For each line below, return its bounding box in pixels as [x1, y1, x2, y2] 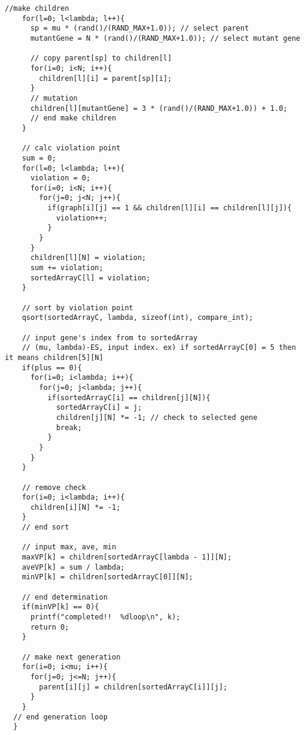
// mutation [30, 93, 78, 102]
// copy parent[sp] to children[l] [30, 54, 172, 63]
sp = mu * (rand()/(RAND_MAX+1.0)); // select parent [30, 24, 249, 33]
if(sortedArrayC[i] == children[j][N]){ [47, 393, 211, 402]
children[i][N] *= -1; [30, 503, 121, 512]
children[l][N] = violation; [30, 253, 147, 262]
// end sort [22, 523, 69, 532]
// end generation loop [13, 712, 108, 721]
